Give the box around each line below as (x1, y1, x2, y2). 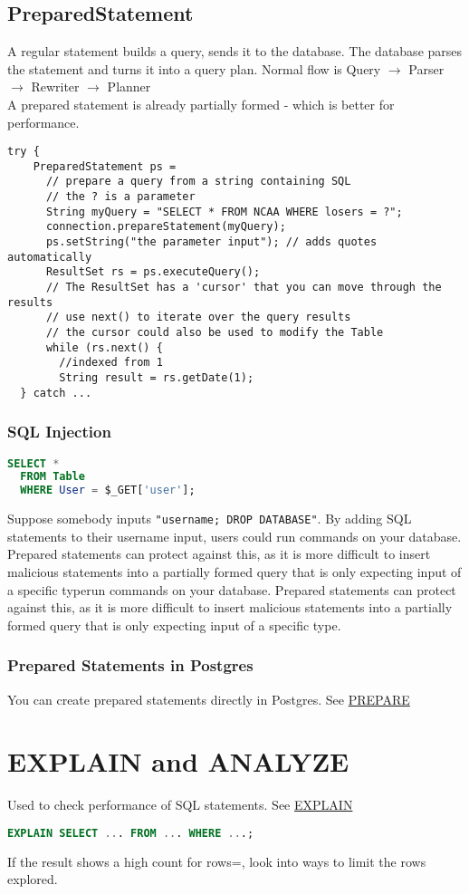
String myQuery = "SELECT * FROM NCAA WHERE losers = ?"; (45, 205, 403, 218)
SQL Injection (7, 420, 111, 443)
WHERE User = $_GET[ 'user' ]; (20, 484, 196, 497)
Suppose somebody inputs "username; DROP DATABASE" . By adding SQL (7, 509, 412, 528)
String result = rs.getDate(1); (59, 371, 254, 385)
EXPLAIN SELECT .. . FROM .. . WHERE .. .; (7, 826, 254, 840)
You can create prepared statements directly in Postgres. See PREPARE (7, 689, 410, 708)
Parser (408, 59, 445, 78)
